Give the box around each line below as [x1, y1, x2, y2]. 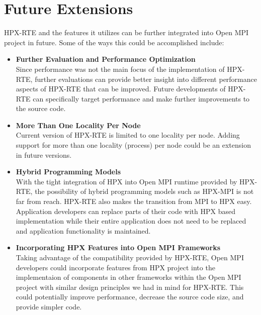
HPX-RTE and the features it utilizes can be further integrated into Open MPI [4, 27, 249, 38]
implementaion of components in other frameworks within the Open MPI [16, 272, 241, 282]
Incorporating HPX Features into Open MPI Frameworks [16, 242, 221, 253]
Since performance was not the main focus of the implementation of [16, 63, 225, 74]
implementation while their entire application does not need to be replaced [16, 216, 246, 226]
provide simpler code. [16, 301, 82, 311]
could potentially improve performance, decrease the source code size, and [16, 291, 244, 302]
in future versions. [16, 149, 72, 160]
